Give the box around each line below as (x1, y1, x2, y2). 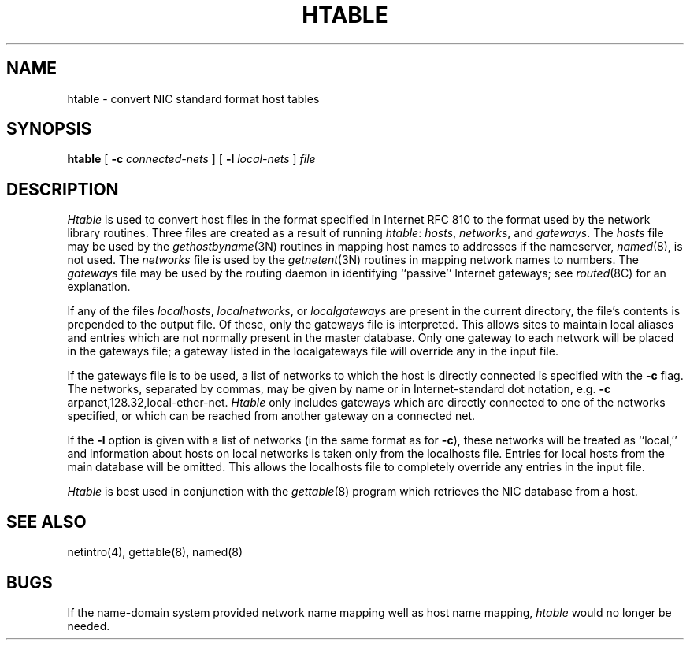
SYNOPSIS (6, 119, 92, 139)
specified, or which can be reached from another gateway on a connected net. (67, 409, 476, 423)
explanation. (67, 280, 131, 294)
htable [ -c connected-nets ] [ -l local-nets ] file (67, 152, 316, 166)
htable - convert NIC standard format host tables (67, 91, 320, 106)
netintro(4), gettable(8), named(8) (67, 545, 243, 559)
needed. (67, 618, 110, 633)
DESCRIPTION (6, 179, 119, 199)
